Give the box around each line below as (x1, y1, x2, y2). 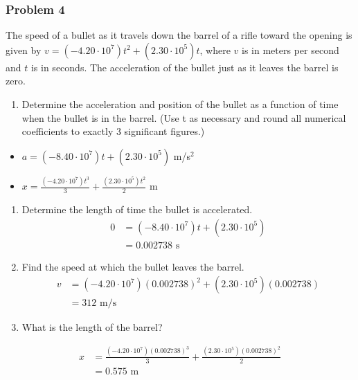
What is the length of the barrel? (21, 320, 163, 334)
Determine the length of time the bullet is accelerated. (21, 201, 253, 216)
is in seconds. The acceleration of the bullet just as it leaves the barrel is (30, 60, 339, 74)
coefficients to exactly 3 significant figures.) (21, 124, 205, 138)
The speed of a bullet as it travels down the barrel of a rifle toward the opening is (6, 28, 352, 42)
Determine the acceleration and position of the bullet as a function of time (21, 97, 339, 111)
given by (6, 42, 42, 57)
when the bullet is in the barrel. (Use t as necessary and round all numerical (21, 110, 346, 125)
